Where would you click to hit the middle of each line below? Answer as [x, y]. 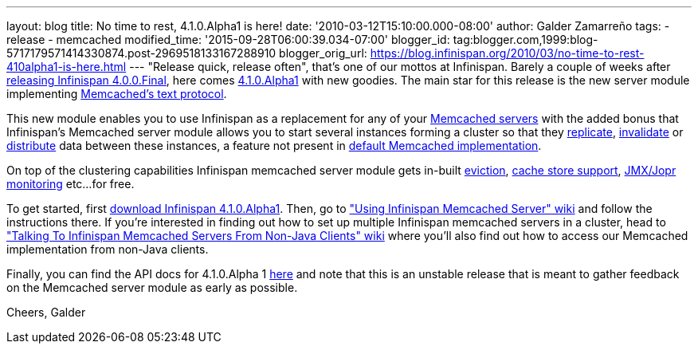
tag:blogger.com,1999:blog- [525, 39]
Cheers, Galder [46, 312]
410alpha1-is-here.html [67, 67]
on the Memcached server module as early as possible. [152, 287]
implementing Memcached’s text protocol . [117, 94]
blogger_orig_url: [323, 53]
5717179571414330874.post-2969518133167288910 [141, 53]
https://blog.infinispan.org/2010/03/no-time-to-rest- [507, 53]
